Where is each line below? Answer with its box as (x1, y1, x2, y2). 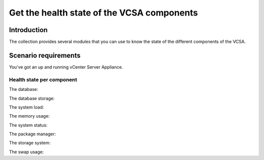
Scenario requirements (9, 51, 81, 59)
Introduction (9, 26, 48, 34)
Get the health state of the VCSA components (9, 7, 198, 18)
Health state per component (9, 76, 78, 83)
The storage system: (9, 140, 51, 146)
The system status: (9, 122, 48, 128)
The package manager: (9, 131, 56, 137)
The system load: (9, 104, 44, 110)
